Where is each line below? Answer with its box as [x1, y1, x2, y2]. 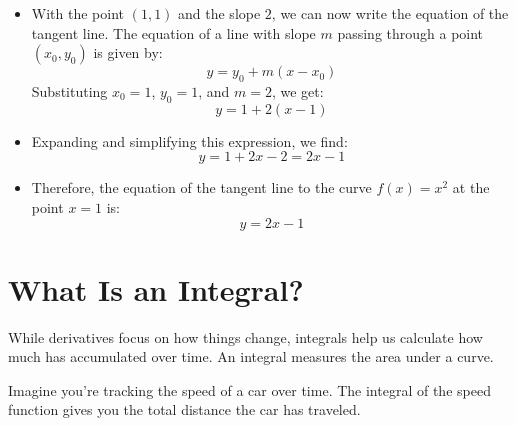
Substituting [31, 80, 108, 101]
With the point [31, 3, 124, 23]
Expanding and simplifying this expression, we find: [31, 130, 348, 151]
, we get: [271, 80, 324, 101]
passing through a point [337, 22, 484, 43]
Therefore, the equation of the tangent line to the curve [31, 177, 372, 198]
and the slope [178, 3, 261, 23]
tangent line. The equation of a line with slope [31, 22, 316, 43]
